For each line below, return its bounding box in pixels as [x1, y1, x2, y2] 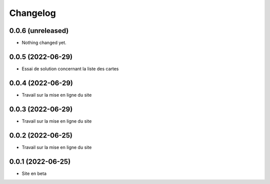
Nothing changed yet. [21, 40, 67, 46]
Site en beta [21, 170, 47, 177]
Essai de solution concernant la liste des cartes [21, 65, 119, 72]
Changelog [9, 7, 56, 18]
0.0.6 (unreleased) [9, 26, 69, 35]
